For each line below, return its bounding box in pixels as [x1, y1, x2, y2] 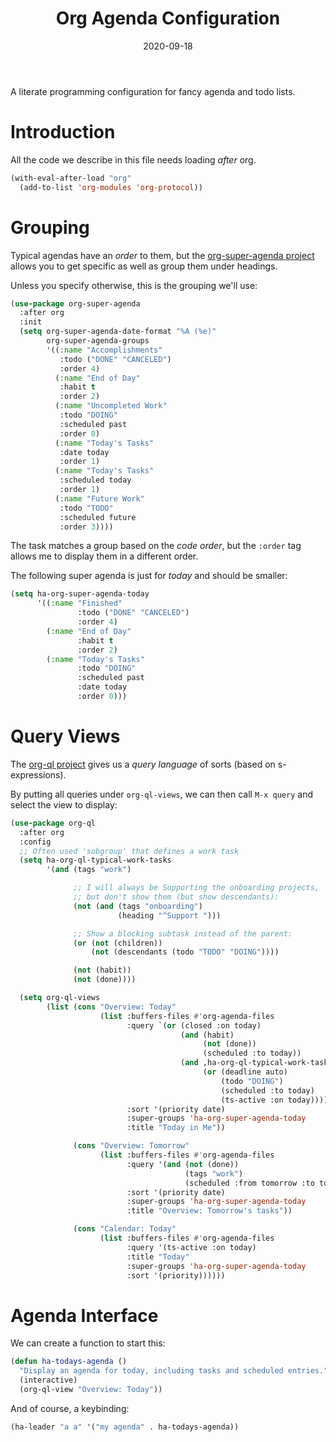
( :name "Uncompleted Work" [54, 401, 168, 411]
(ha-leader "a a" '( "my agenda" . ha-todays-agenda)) [10, 1422, 240, 1432]
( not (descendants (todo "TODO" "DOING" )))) [90, 947, 280, 957]
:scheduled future [59, 512, 137, 522]
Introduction [10, 121, 116, 144]
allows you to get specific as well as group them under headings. [10, 260, 278, 272]
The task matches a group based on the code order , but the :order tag [10, 540, 302, 552]
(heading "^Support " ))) [117, 910, 222, 921]
